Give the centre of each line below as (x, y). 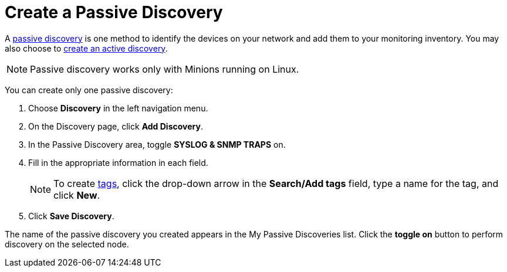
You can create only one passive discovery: (89, 90)
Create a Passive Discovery (114, 12)
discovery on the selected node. (67, 244)
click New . (77, 195)
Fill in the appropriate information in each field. (118, 162)
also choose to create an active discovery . (86, 48)
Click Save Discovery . (71, 216)
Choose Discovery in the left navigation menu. (118, 108)
